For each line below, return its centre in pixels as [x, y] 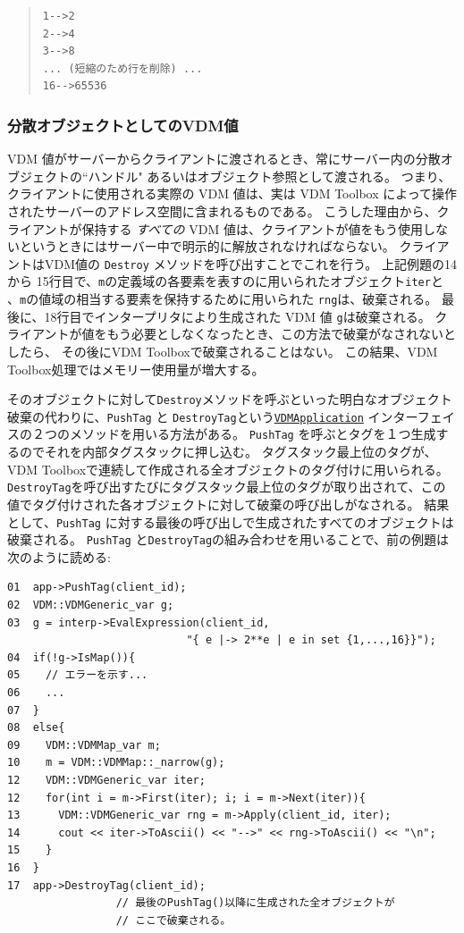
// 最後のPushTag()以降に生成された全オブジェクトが [255, 903]
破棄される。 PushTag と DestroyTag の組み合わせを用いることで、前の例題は [228, 539]
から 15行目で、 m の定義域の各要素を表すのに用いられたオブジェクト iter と [225, 281]
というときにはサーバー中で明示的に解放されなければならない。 [207, 246]
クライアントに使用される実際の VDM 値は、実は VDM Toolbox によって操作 [232, 193]
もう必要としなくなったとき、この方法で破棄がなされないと [282, 334]
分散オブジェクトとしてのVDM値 [123, 125]
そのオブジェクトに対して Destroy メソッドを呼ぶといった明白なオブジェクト [230, 399]
